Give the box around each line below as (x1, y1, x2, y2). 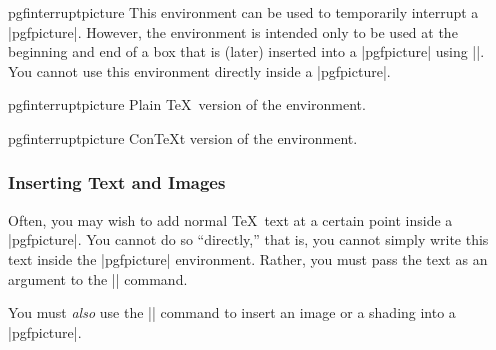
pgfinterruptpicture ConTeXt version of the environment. (8, 127, 358, 148)
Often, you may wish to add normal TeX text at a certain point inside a (8, 209, 453, 230)
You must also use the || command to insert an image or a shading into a (8, 302, 456, 323)
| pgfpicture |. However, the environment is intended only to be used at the (8, 21, 458, 42)
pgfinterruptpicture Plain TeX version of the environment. (8, 94, 366, 115)
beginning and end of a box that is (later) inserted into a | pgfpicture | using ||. (8, 41, 485, 62)
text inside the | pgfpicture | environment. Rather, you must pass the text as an (8, 248, 488, 269)
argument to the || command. (8, 268, 188, 289)
